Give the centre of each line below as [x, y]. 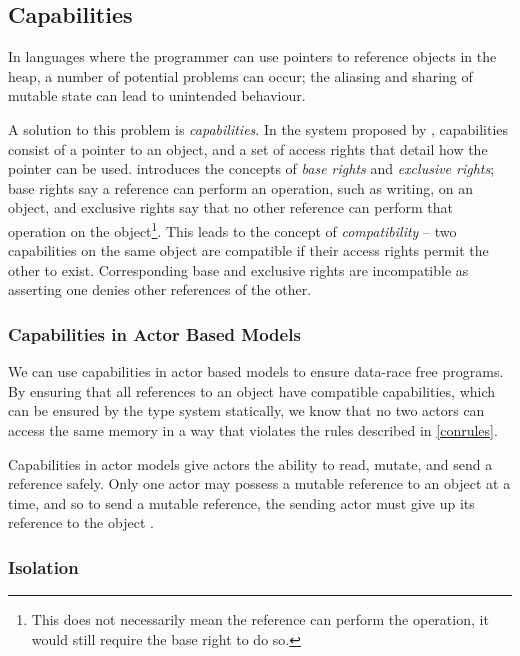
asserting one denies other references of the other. [160, 289]
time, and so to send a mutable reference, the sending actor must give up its [241, 502]
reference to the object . [81, 522]
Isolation [43, 566]
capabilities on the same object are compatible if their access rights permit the [248, 250]
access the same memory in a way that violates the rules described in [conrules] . [253, 429]
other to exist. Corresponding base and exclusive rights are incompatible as [238, 269]
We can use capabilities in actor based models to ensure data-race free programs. [256, 371]
